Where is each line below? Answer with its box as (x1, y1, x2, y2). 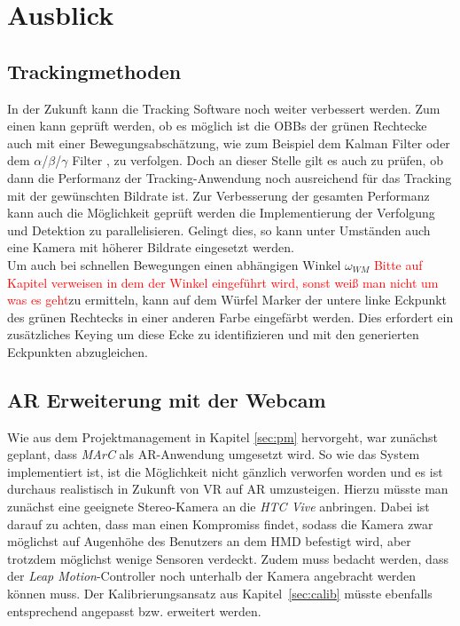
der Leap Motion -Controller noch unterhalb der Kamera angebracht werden (7, 567, 416, 585)
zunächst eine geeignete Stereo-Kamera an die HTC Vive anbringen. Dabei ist (7, 497, 430, 516)
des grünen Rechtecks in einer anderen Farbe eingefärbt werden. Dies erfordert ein (7, 307, 454, 326)
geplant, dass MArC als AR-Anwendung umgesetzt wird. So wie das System (7, 445, 420, 464)
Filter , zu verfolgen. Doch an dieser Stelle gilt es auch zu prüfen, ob (72, 151, 443, 170)
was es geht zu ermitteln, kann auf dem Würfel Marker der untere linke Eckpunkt (7, 290, 448, 309)
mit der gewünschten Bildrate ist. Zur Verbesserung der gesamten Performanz (7, 186, 430, 204)
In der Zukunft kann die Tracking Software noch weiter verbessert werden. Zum (7, 99, 441, 117)
